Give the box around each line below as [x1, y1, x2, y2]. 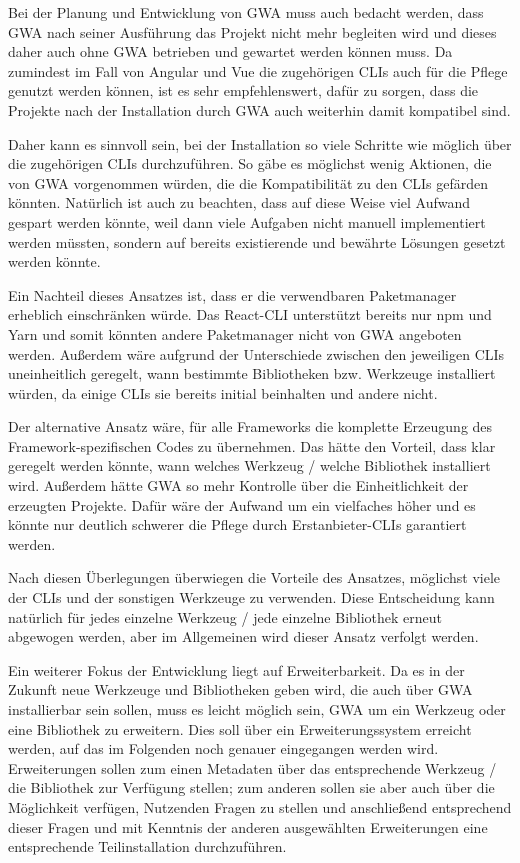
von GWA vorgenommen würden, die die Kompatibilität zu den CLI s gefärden [8, 172, 489, 193]
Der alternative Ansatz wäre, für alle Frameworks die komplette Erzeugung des [8, 416, 493, 437]
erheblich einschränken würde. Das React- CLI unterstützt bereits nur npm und [8, 304, 492, 325]
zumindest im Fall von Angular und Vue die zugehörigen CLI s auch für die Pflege [8, 60, 508, 81]
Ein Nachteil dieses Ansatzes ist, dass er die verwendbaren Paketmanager [8, 284, 457, 305]
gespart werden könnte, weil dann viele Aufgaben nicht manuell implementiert [8, 211, 486, 232]
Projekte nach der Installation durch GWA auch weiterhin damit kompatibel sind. [8, 99, 511, 120]
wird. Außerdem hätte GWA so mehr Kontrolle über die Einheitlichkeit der [8, 475, 469, 496]
